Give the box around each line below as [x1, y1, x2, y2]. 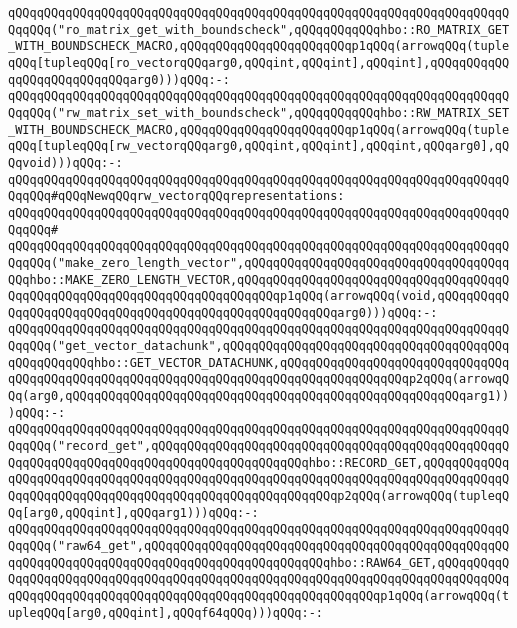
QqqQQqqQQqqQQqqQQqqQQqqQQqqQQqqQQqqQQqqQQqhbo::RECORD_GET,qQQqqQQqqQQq [8, 455, 510, 470]
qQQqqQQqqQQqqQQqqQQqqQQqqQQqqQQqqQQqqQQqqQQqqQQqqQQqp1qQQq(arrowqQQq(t [8, 588, 510, 603]
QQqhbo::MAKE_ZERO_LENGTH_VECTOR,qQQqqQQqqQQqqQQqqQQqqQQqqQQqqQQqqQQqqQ [8, 272, 510, 287]
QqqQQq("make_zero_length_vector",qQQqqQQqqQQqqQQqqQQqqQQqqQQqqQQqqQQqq [8, 255, 510, 270]
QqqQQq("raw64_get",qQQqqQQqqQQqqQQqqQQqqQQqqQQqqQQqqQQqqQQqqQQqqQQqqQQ [8, 539, 510, 553]
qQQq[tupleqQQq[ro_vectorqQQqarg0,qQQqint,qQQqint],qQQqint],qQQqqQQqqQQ [8, 55, 510, 70]
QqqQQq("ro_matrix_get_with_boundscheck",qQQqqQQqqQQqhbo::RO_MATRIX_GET [8, 22, 510, 37]
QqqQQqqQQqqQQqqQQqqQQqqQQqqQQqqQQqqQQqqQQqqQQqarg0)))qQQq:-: [8, 305, 438, 320]
